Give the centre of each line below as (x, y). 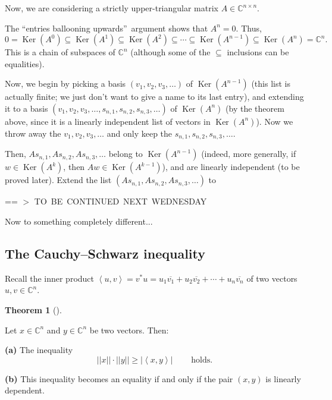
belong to (126, 154)
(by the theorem (255, 108)
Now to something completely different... (79, 221)
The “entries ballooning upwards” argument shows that (107, 28)
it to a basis (26, 108)
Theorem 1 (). (33, 310)
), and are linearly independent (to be (231, 167)
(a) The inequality (39, 350)
